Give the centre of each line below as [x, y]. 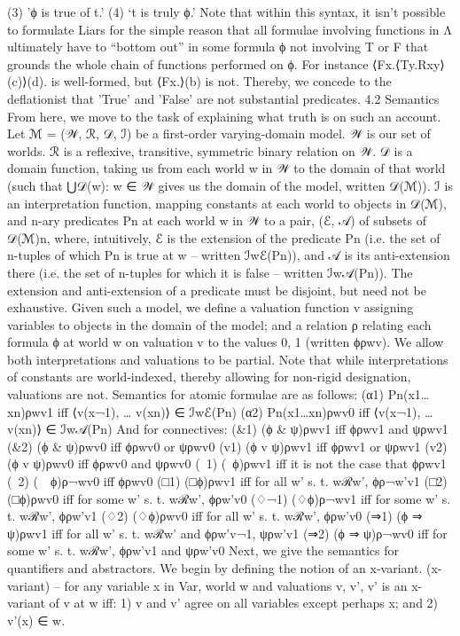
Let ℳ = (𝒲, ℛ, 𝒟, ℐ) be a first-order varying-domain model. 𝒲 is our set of [219, 133]
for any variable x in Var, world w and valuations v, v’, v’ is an [236, 585]
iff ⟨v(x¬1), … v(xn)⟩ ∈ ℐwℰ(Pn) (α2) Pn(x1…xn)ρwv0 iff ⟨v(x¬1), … [245, 411]
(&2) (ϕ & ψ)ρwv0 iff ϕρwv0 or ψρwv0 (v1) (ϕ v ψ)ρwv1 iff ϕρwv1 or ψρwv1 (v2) [227, 446]
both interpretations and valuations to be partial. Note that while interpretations [228, 359]
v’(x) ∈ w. [36, 620]
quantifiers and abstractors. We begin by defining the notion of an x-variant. [215, 568]
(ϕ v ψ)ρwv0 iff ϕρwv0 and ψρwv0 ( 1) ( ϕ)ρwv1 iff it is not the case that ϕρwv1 [227, 463]
